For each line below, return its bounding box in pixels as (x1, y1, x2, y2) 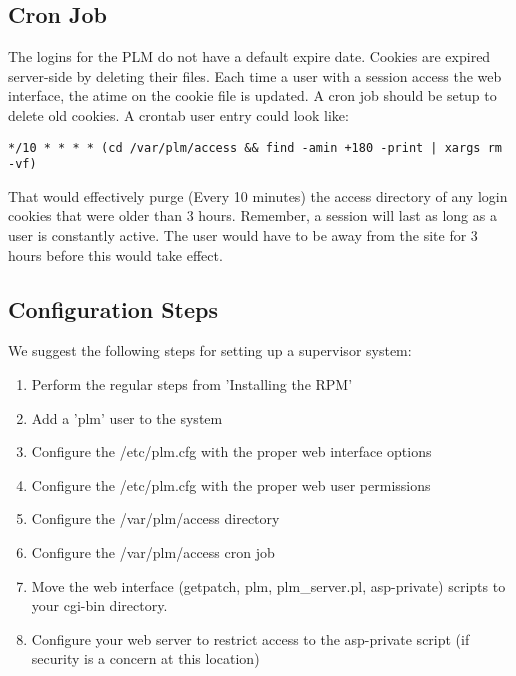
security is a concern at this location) (31, 648, 260, 669)
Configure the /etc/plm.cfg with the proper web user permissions (31, 474, 431, 495)
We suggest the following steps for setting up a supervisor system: (8, 340, 412, 361)
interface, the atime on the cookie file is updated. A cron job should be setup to (8, 85, 497, 106)
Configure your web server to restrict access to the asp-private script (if (31, 628, 470, 649)
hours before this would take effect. (8, 244, 223, 265)
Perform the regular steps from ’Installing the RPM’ (31, 374, 353, 395)
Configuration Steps (8, 293, 218, 324)
